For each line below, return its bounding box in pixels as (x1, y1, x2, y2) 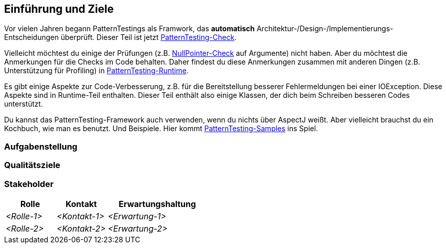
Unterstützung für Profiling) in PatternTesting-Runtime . (4, 66, 189, 75)
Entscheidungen (4, 33, 59, 42)
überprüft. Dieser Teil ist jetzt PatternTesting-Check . (60, 33, 237, 42)
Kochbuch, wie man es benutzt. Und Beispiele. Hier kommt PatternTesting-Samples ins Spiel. (4, 124, 318, 133)
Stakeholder (4, 178, 54, 189)
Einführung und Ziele (4, 3, 114, 15)
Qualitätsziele (4, 160, 60, 171)
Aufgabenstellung (4, 141, 77, 152)
